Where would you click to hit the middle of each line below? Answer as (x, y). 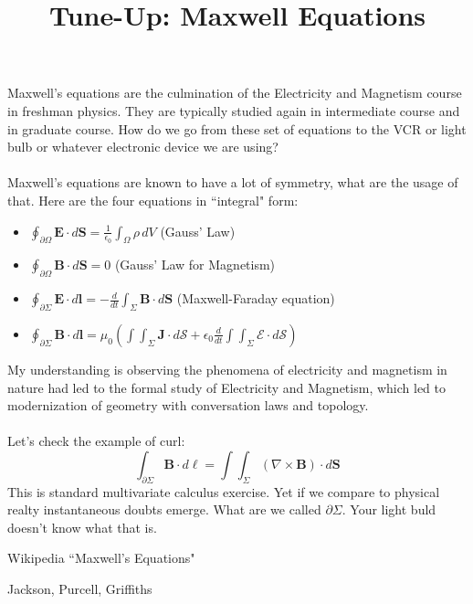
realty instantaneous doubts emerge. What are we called (164, 509)
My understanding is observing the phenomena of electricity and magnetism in (227, 369)
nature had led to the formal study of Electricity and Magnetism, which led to (226, 387)
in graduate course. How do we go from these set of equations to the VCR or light (237, 128)
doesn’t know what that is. (82, 527)
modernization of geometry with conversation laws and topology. (188, 405)
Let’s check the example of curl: (96, 441)
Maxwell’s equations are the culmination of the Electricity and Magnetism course (235, 93)
